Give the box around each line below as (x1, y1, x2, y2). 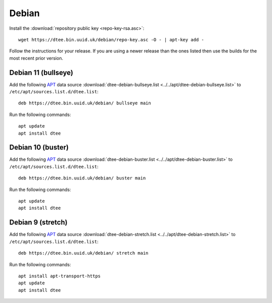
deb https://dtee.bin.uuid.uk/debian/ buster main (18, 175, 146, 181)
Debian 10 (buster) (9, 143, 69, 152)
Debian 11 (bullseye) (9, 68, 74, 77)
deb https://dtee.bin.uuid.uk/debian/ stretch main (18, 250, 149, 256)
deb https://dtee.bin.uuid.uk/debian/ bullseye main (18, 100, 151, 106)
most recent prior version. (9, 55, 63, 61)
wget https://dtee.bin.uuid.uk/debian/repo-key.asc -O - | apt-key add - (18, 37, 205, 42)
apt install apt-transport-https (18, 273, 101, 279)
